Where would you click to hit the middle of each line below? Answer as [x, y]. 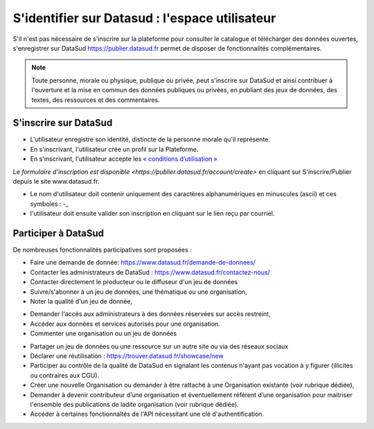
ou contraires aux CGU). [65, 375]
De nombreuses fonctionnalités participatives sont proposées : [102, 250]
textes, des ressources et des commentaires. [96, 100]
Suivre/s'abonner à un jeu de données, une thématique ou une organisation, [139, 292]
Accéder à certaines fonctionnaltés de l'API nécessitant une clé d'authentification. [147, 414]
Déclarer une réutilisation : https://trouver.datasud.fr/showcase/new [127, 356]
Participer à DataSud [58, 233]
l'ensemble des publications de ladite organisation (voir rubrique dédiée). [134, 404]
